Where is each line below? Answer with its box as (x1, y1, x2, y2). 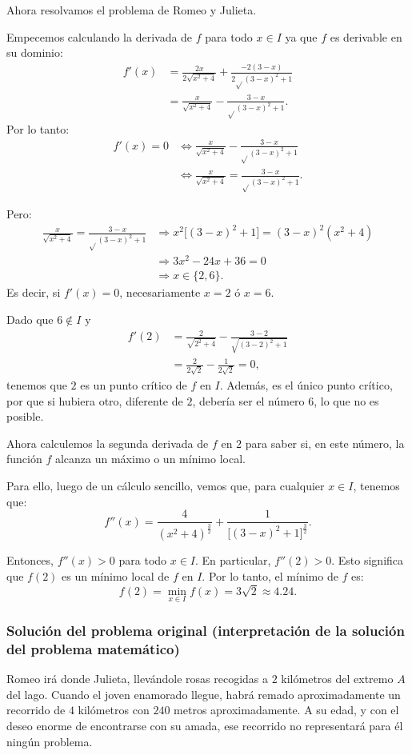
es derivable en (330, 28, 402, 45)
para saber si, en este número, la (245, 434, 405, 451)
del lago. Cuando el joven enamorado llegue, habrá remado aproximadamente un (6, 685, 401, 702)
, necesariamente (119, 284, 201, 301)
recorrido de (6, 701, 66, 718)
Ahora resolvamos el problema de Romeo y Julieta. (6, 2, 257, 18)
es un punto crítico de (80, 377, 187, 393)
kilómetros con (78, 701, 150, 718)
